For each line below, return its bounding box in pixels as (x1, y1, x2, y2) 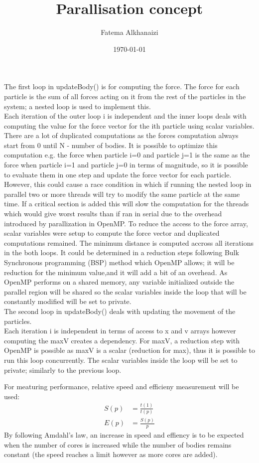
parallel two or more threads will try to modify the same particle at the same (4, 188, 240, 199)
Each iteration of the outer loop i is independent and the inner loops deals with (4, 111, 247, 121)
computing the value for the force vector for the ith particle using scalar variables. (4, 120, 255, 131)
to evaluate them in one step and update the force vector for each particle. (4, 169, 232, 179)
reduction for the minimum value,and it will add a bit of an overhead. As (4, 267, 228, 277)
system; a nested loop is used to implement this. (4, 101, 151, 111)
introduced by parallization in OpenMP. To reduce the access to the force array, (4, 218, 248, 228)
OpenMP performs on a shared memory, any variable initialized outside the (4, 277, 235, 287)
